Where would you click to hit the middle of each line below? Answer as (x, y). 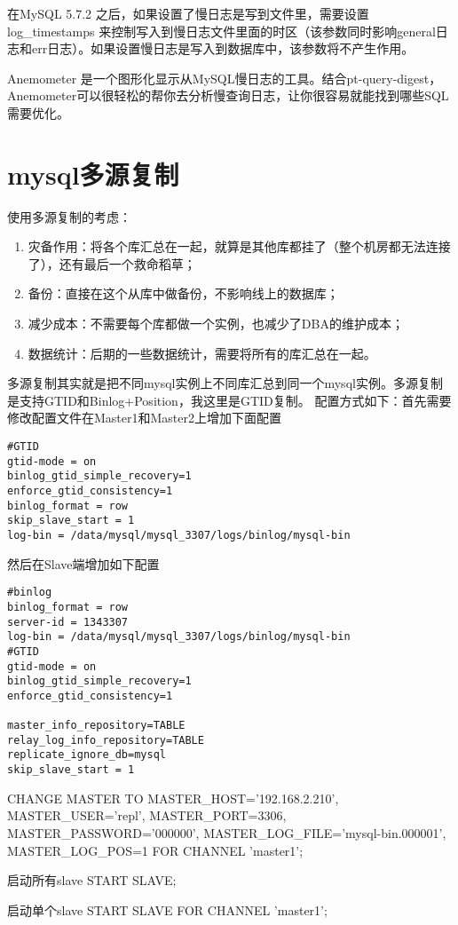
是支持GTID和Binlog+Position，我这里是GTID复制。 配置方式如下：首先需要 (229, 400)
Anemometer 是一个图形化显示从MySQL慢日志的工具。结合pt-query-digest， (225, 78)
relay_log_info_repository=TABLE (106, 740)
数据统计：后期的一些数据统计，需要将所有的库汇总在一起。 (202, 353)
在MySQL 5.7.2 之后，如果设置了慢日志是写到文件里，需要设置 (188, 13)
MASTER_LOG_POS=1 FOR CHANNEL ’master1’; (155, 850)
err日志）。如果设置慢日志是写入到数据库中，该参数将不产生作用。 (223, 48)
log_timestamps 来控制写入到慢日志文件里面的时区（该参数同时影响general (221, 31)
